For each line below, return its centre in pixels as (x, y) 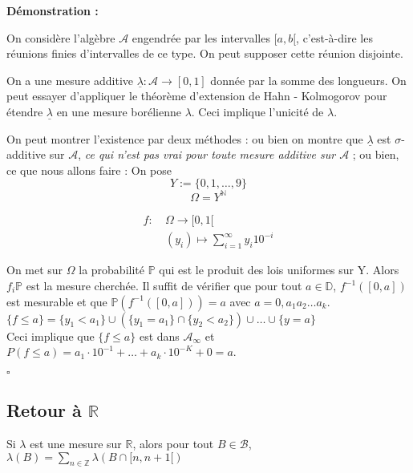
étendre (25, 111)
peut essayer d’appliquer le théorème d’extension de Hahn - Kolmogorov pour (197, 96)
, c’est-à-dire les (334, 37)
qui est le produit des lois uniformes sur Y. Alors (279, 270)
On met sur (35, 270)
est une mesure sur (76, 443)
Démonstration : (53, 10)
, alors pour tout (173, 443)
